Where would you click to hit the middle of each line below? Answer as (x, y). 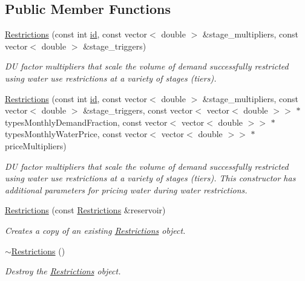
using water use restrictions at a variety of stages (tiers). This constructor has (150, 178)
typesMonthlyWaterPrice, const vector (76, 134)
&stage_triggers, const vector (138, 110)
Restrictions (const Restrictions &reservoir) (85, 210)
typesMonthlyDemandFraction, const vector (86, 122)
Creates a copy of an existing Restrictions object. (95, 230)
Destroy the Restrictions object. (63, 271)
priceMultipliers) (36, 145)
